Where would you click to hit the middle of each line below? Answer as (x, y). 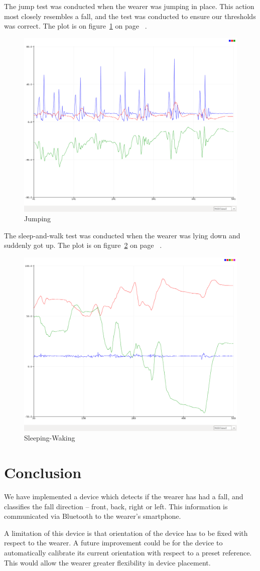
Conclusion (43, 472)
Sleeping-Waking (50, 438)
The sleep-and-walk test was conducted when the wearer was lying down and (122, 235)
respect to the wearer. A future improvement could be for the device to (113, 543)
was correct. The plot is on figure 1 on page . (76, 26)
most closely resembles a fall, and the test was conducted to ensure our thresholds (130, 16)
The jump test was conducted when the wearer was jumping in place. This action (129, 6)
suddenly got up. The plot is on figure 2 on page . (83, 245)
